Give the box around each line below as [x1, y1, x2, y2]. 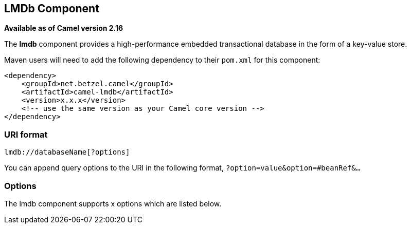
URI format [4, 129, 48, 140]
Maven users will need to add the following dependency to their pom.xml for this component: [4, 55, 320, 65]
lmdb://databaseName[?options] [4, 148, 130, 157]
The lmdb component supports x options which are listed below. [4, 199, 222, 208]
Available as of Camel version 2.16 [4, 24, 123, 33]
